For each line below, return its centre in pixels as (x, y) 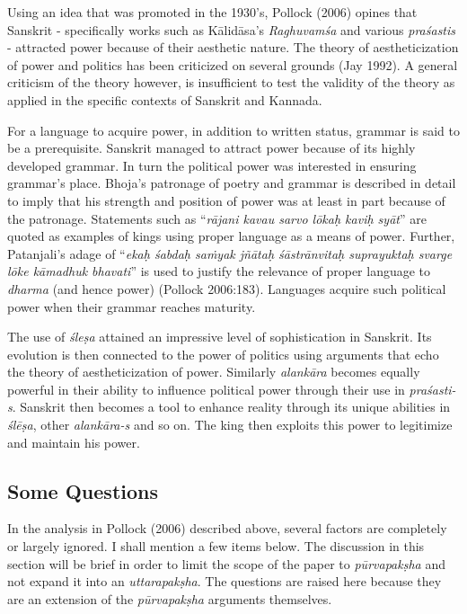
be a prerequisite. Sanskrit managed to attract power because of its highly (211, 148)
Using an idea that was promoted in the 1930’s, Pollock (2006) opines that (212, 12)
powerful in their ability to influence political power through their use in (206, 389)
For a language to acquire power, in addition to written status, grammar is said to (233, 130)
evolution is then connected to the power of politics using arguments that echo (223, 354)
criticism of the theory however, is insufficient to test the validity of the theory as (231, 82)
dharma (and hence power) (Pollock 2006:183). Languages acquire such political (227, 288)
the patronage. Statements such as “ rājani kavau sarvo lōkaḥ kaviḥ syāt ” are (217, 218)
